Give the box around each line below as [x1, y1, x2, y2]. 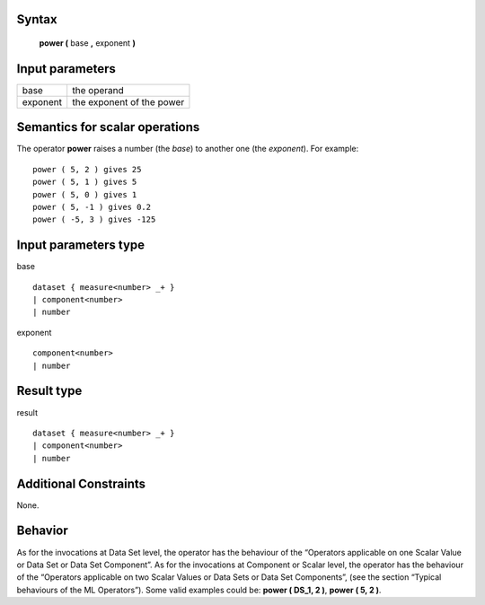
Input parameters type [16, 238, 145, 253]
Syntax [16, 12, 57, 27]
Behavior [16, 523, 69, 539]
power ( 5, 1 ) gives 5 [32, 177, 137, 188]
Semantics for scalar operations [16, 119, 200, 135]
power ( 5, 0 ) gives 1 [32, 189, 137, 199]
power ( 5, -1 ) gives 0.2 [32, 202, 152, 212]
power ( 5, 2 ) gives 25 [32, 164, 142, 174]
